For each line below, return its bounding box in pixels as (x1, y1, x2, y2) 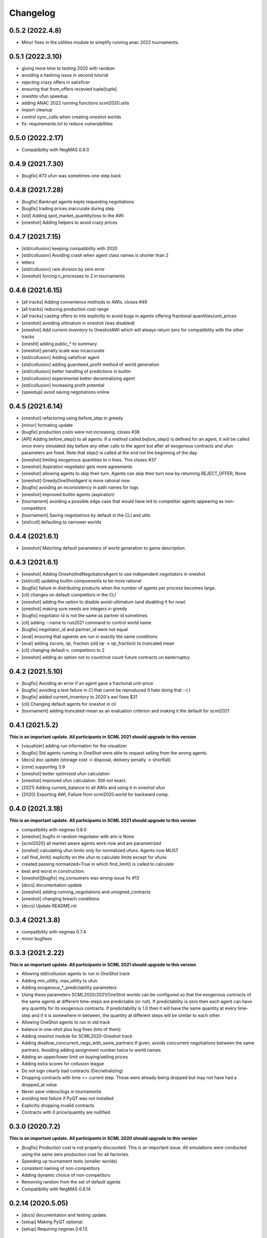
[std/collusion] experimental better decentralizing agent (21, 375, 135, 381)
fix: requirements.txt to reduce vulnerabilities (21, 121, 113, 127)
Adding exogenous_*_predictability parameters (21, 984, 117, 990)
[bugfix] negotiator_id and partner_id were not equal (21, 626, 128, 632)
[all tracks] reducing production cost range (21, 306, 109, 312)
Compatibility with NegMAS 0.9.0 (21, 147, 89, 153)
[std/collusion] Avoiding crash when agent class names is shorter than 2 (21, 253, 169, 258)
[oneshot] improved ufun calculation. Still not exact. (21, 777, 127, 783)
